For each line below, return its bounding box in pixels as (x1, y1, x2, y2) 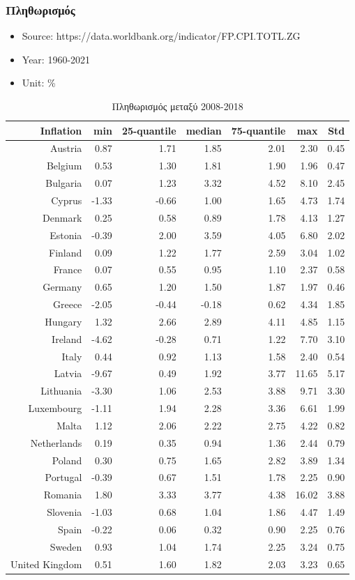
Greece (52, 297, 82, 312)
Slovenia (47, 505, 82, 519)
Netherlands (30, 435, 82, 450)
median (186, 123, 222, 137)
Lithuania (40, 383, 82, 398)
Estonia (50, 227, 82, 242)
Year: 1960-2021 (22, 52, 91, 66)
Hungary (45, 314, 82, 328)
